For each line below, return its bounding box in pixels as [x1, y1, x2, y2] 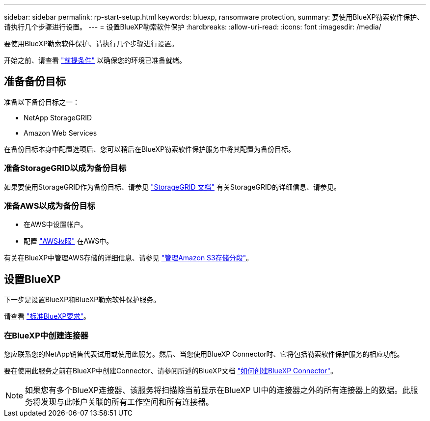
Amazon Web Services [24, 128, 97, 137]
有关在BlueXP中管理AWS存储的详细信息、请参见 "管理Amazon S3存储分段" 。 [4, 253, 253, 262]
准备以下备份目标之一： [4, 97, 80, 106]
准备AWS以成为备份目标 [4, 200, 95, 211]
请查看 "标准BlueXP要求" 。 [4, 312, 91, 321]
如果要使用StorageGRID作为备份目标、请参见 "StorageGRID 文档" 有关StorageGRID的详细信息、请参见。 [4, 182, 341, 191]
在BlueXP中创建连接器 [4, 330, 88, 340]
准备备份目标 [4, 75, 66, 88]
